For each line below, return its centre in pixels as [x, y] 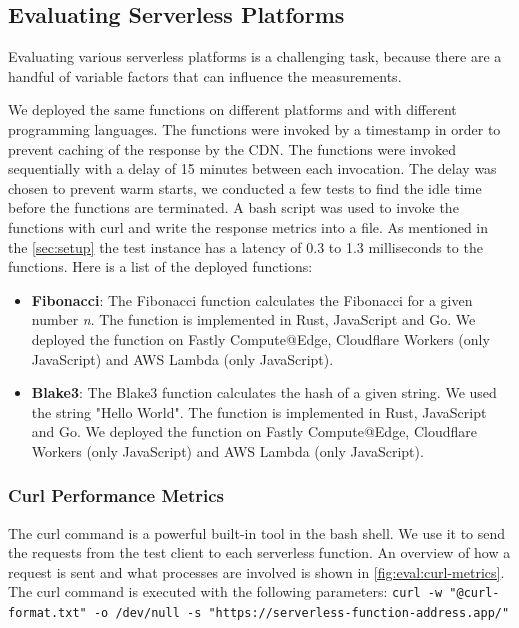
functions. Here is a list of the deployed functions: [160, 266]
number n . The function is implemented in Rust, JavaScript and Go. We [253, 319]
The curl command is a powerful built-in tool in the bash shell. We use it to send [257, 532]
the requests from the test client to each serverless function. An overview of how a [259, 552]
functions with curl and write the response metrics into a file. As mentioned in [248, 226]
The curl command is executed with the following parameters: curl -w [225, 591]
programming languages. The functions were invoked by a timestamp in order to [254, 128]
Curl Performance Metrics [116, 495]
